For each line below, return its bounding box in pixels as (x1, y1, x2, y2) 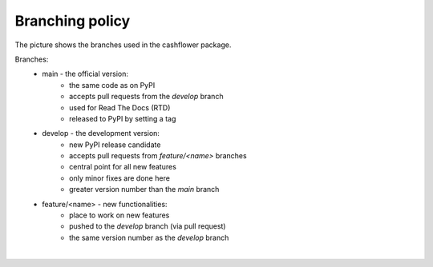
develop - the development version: (42, 129, 160, 138)
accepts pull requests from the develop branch (69, 92, 224, 102)
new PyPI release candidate (69, 140, 161, 149)
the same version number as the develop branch (69, 233, 229, 242)
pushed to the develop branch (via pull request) (69, 221, 226, 231)
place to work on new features (69, 210, 170, 220)
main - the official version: (42, 69, 128, 79)
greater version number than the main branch (69, 185, 220, 194)
